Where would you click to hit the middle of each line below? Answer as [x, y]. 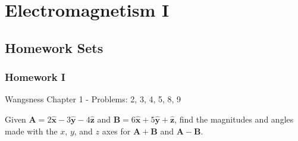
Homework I [35, 77]
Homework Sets [54, 47]
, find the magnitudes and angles [234, 119]
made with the [31, 131]
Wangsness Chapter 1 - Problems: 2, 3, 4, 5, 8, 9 [93, 99]
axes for [116, 131]
